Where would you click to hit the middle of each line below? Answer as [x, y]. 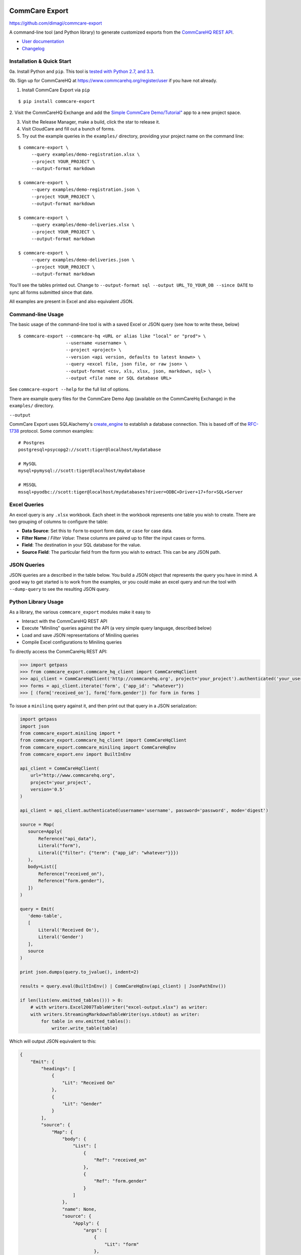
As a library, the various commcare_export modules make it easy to [80, 612]
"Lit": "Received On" [89, 1083]
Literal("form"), [60, 846]
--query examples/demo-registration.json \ [86, 190]
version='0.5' [48, 790]
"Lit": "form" [122, 1244]
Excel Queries [27, 505]
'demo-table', [45, 916]
